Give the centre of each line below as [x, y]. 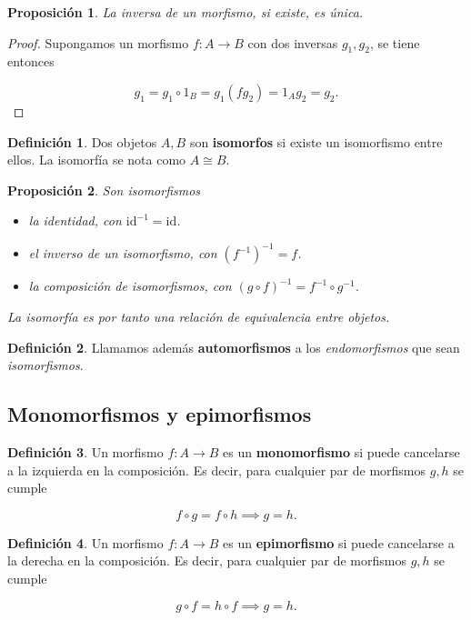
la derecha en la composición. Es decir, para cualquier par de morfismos [207, 560]
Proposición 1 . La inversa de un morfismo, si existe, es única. [185, 12]
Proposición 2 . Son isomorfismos [104, 190]
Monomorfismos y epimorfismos [160, 414]
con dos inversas [293, 42]
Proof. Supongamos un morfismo [98, 42]
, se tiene [395, 42]
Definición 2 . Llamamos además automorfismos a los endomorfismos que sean [234, 347]
